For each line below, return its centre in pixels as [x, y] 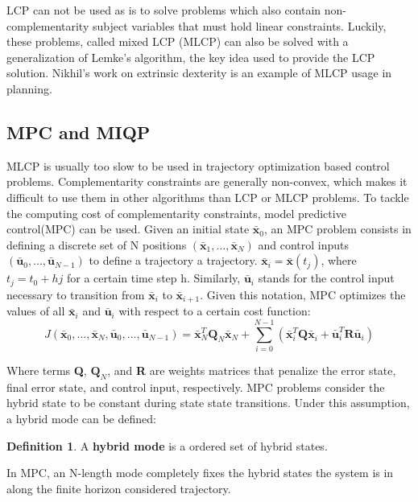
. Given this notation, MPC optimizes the [303, 294]
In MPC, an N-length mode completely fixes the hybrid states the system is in [200, 473]
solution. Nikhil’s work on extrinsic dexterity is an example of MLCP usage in [199, 73]
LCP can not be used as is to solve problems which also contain [164, 10]
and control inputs [304, 244]
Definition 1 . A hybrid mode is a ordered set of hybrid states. [167, 445]
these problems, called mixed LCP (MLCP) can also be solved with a [178, 41]
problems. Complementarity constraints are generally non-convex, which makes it [207, 181]
